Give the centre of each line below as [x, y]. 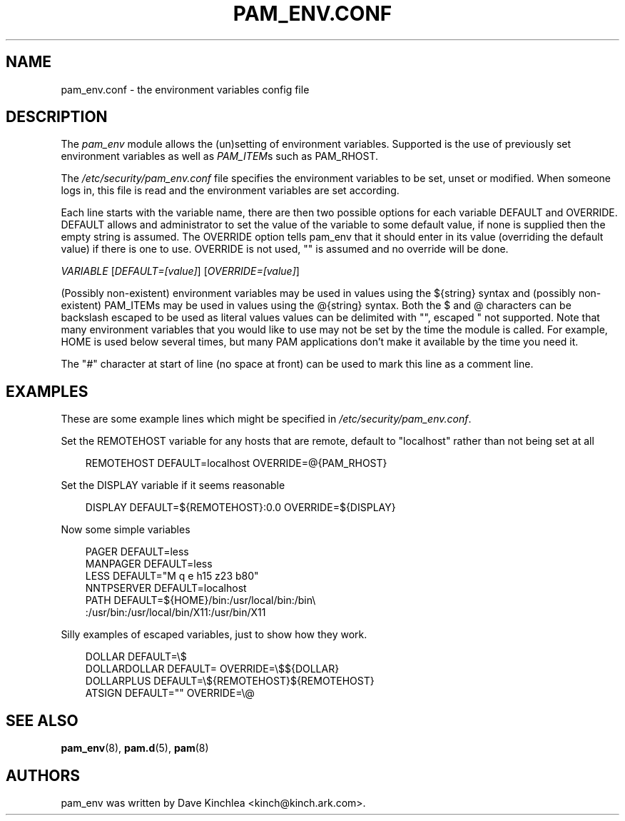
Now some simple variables [126, 530]
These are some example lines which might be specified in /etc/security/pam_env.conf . [266, 419]
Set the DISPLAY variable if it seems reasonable [173, 485]
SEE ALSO [42, 720]
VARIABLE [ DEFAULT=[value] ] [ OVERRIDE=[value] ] [180, 271]
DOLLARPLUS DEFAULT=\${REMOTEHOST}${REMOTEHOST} [230, 681]
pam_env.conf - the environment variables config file [185, 89]
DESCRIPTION [57, 117]
